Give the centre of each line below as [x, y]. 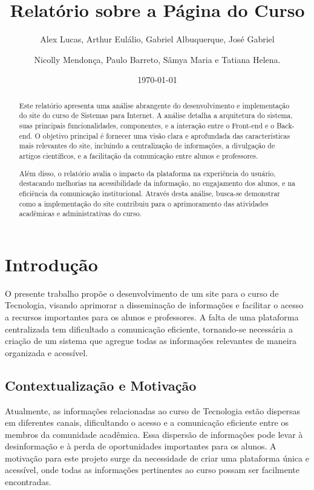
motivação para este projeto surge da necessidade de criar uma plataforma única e [157, 458]
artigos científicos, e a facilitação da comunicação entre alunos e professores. [139, 155]
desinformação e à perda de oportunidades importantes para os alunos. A [141, 446]
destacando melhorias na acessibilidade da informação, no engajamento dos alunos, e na [157, 183]
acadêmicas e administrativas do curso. [80, 214]
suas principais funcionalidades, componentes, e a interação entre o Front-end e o [147, 126]
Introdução [51, 264]
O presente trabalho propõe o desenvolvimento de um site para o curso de [142, 293]
